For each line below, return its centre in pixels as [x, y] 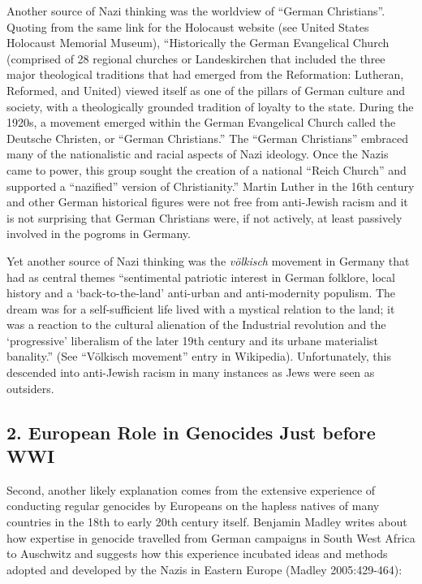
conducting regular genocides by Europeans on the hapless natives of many [193, 506]
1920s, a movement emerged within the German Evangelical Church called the [201, 122]
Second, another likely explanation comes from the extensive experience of [191, 489]
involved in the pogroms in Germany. [99, 234]
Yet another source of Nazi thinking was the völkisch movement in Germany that [208, 260]
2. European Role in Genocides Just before [191, 432]
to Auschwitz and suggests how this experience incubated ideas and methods [197, 554]
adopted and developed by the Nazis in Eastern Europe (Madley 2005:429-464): [205, 569]
